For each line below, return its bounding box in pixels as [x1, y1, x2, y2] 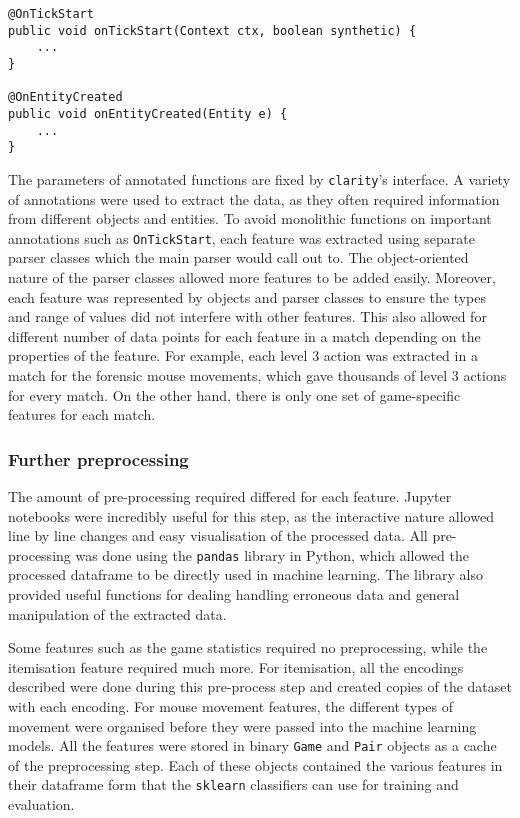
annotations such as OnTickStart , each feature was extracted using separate [8, 227, 476, 248]
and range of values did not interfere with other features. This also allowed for [8, 306, 487, 327]
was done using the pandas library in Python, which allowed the [75, 544, 469, 565]
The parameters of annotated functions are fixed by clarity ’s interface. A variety [8, 168, 511, 189]
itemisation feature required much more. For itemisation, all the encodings [8, 656, 464, 677]
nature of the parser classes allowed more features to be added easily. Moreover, [8, 267, 496, 287]
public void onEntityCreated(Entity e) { [8, 106, 288, 121]
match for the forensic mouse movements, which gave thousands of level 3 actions [8, 364, 507, 385]
